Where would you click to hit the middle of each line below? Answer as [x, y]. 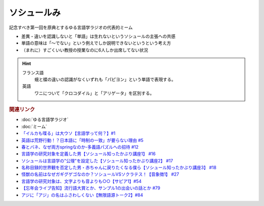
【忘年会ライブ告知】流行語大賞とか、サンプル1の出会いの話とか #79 [91, 188]
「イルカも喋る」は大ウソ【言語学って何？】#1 [68, 133]
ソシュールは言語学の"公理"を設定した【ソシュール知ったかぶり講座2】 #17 [97, 160]
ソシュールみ [35, 13]
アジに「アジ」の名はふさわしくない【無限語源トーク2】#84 [82, 195]
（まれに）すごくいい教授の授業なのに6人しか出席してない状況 [85, 50]
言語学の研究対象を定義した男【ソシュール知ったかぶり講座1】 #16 [88, 154]
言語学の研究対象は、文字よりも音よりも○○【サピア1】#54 [81, 181]
